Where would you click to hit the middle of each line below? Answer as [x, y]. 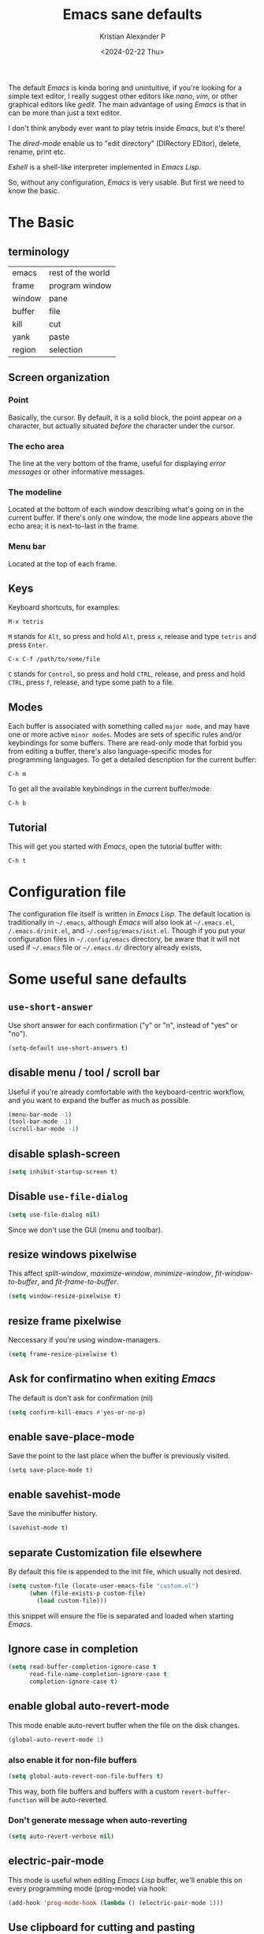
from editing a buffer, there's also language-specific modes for [110, 752]
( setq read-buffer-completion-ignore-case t [82, 1667]
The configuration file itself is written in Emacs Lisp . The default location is [129, 913]
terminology [39, 251]
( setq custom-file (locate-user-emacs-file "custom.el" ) [104, 1586]
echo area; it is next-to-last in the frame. [74, 526]
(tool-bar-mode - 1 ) [40, 1122]
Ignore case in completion [73, 1649]
